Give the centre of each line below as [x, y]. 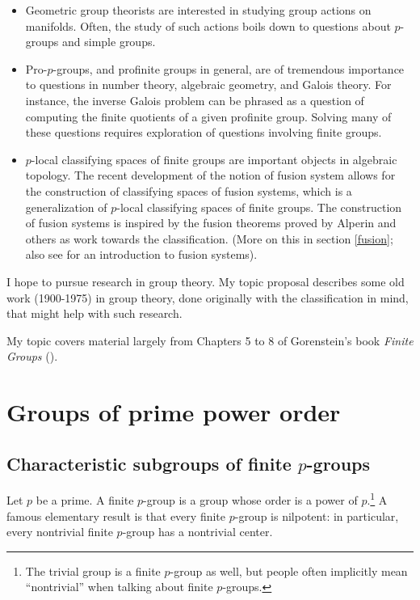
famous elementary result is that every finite [116, 515]
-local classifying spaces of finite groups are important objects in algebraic [214, 159]
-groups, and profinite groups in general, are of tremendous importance [229, 68]
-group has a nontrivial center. [197, 532]
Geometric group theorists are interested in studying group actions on [198, 10]
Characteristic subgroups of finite [149, 463]
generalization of [66, 207]
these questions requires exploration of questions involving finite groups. [204, 132]
